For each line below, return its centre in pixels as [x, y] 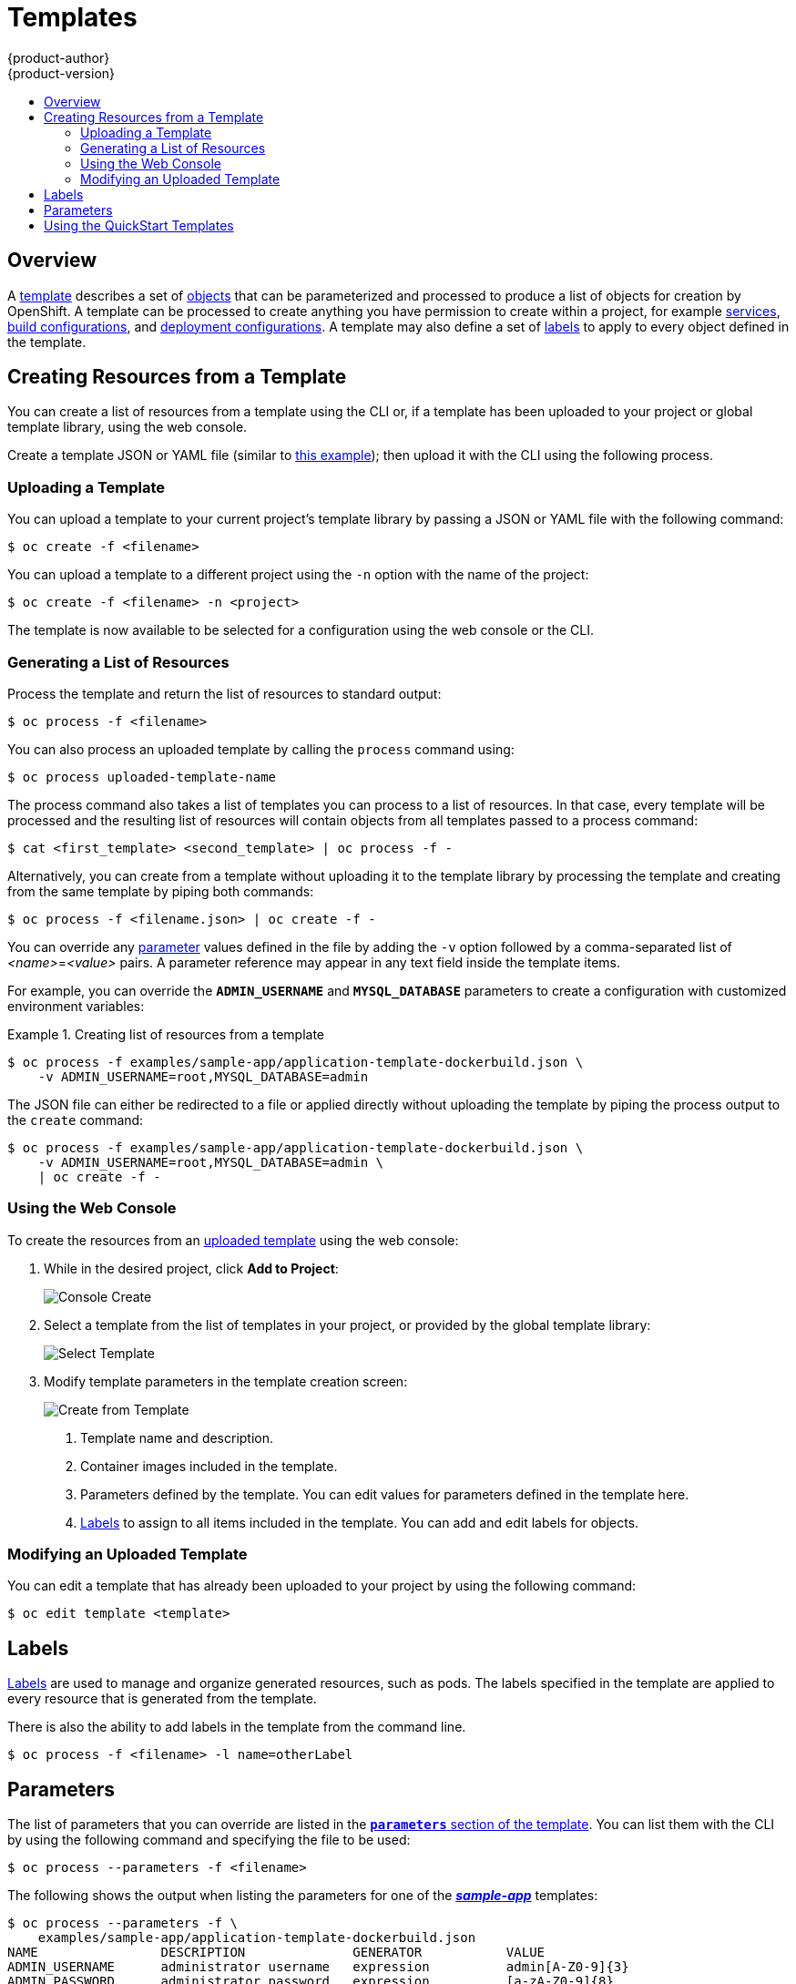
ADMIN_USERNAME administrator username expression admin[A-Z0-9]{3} [318, 1967]
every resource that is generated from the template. [162, 1699]
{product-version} [61, 73]
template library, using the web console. [128, 427]
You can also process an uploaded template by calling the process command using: [261, 749]
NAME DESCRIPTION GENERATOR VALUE [276, 1953]
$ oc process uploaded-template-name [142, 777]
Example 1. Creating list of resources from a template [166, 1034]
